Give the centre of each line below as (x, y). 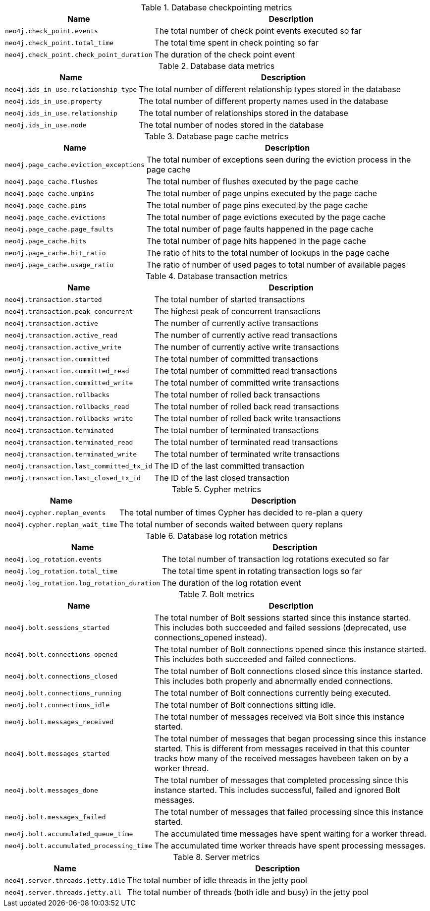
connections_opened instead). (211, 637)
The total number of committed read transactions (246, 371)
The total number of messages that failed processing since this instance (289, 812)
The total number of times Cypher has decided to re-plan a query (241, 512)
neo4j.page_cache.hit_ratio (55, 253)
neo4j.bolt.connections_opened (61, 654)
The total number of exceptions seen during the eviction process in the (279, 160)
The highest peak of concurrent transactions (237, 311)
